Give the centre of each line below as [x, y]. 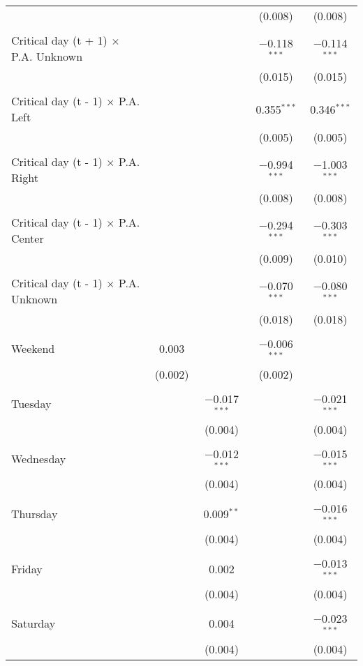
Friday [27, 568]
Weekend [33, 349]
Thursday [35, 513]
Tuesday [31, 404]
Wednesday [39, 458]
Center [28, 238]
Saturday [34, 623]
